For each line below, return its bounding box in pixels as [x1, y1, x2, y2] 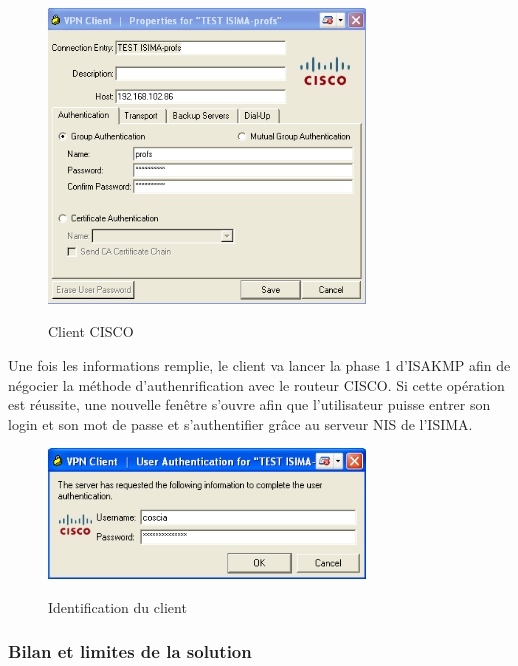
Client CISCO [48, 321, 134, 342]
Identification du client [48, 596, 187, 617]
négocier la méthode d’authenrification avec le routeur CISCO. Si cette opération [8, 374, 505, 395]
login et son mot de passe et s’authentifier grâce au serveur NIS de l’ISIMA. [8, 413, 473, 434]
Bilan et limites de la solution [8, 639, 252, 664]
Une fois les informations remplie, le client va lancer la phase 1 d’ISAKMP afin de [8, 355, 511, 376]
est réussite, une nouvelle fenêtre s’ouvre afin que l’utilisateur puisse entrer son [8, 394, 491, 415]
